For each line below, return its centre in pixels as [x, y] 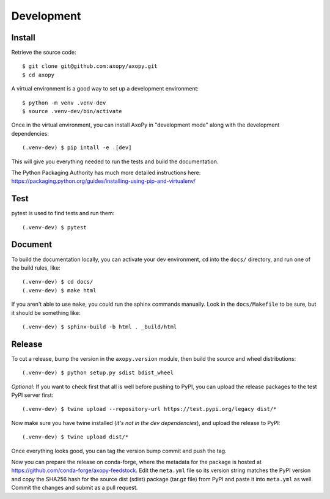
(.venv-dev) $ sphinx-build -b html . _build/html [100, 327]
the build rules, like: [36, 268]
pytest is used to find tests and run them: [63, 213]
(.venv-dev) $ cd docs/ [58, 282]
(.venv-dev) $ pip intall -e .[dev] [77, 148]
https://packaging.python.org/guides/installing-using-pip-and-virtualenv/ [103, 181]
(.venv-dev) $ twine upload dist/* [75, 437]
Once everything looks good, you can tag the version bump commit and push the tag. [119, 451]
